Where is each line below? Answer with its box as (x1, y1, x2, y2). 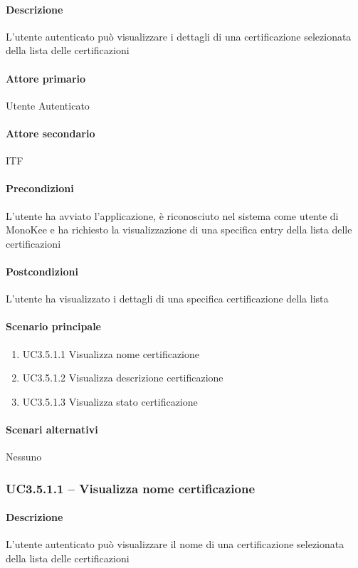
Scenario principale (6, 319, 101, 334)
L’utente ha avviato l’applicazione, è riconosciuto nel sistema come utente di (6, 208, 339, 223)
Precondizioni (6, 181, 74, 196)
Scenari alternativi (6, 421, 98, 436)
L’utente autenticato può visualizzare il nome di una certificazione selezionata (6, 537, 344, 552)
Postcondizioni (6, 263, 78, 278)
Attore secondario (6, 125, 95, 140)
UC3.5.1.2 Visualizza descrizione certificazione (22, 370, 223, 385)
